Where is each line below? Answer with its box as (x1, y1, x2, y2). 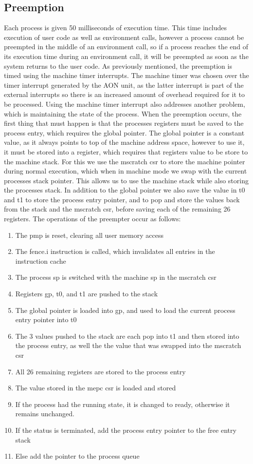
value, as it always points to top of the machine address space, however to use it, (4, 137, 245, 147)
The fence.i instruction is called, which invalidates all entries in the (15, 246, 215, 256)
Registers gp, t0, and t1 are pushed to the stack (15, 289, 158, 299)
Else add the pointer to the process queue (15, 451, 140, 461)
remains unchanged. (15, 408, 74, 419)
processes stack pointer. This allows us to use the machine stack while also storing (4, 175, 249, 185)
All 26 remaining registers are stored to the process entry (15, 366, 186, 376)
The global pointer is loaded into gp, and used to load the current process (15, 305, 235, 315)
